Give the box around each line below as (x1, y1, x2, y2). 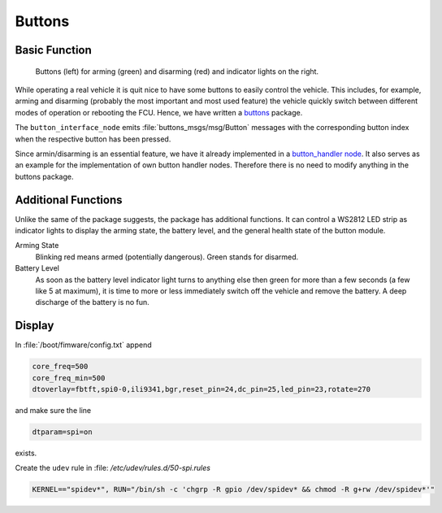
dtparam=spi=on (32, 427, 93, 437)
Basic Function (15, 43, 93, 57)
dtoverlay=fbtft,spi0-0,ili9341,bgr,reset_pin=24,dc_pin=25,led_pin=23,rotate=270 (32, 385, 371, 393)
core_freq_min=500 (32, 373, 106, 382)
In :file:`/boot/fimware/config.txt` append (15, 340, 152, 350)
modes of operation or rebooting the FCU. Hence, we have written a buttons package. (15, 107, 303, 117)
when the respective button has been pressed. (15, 134, 171, 144)
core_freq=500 (32, 362, 89, 372)
